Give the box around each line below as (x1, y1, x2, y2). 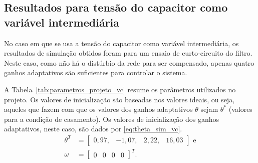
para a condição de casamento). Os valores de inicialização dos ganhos (4, 113, 219, 124)
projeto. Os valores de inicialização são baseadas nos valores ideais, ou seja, (4, 94, 235, 104)
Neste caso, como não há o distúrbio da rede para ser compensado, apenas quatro (4, 57, 254, 68)
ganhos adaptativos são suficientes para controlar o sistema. (4, 67, 187, 78)
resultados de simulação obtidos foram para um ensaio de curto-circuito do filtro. (4, 48, 252, 58)
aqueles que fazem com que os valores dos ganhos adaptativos (4, 104, 193, 114)
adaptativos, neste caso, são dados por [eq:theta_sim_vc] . (4, 123, 182, 134)
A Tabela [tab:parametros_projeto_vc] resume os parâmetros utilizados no (4, 84, 236, 94)
